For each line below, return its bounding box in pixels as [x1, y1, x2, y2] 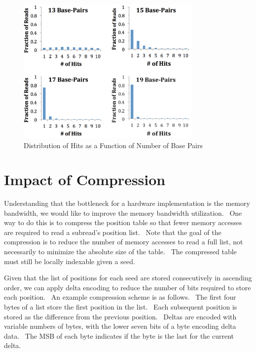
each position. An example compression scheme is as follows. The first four [4, 292, 236, 302]
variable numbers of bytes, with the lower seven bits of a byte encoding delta [4, 321, 236, 331]
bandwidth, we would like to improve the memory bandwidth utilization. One [4, 207, 242, 218]
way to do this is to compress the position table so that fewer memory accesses [4, 217, 242, 228]
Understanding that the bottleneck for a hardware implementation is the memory [4, 198, 250, 208]
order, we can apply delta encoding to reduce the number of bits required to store [4, 282, 251, 292]
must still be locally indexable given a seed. [4, 256, 135, 266]
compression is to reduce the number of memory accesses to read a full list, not [4, 236, 243, 247]
